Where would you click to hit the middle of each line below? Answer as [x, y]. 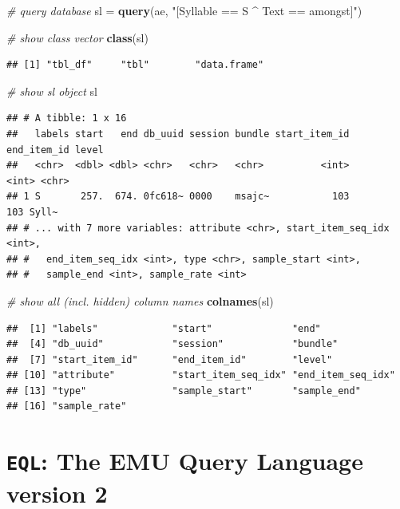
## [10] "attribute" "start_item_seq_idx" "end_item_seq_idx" [201, 375]
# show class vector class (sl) [77, 37]
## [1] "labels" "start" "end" [164, 328]
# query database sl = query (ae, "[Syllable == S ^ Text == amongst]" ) [184, 10]
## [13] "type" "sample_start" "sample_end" [184, 391]
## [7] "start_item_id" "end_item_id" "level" [170, 359]
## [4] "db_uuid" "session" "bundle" [172, 344]
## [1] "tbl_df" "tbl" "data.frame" [135, 65]
